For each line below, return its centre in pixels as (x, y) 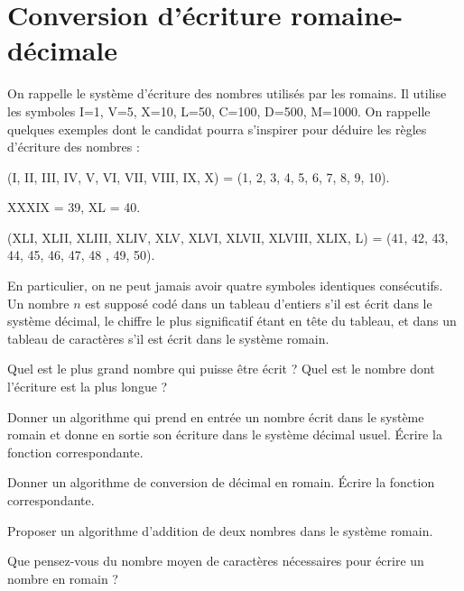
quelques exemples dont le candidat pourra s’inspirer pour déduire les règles (217, 129)
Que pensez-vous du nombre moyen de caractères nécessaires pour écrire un (216, 561)
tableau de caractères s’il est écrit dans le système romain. (168, 338)
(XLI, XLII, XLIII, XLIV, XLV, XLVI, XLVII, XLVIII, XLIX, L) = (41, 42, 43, (228, 237)
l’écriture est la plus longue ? (88, 387)
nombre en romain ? (63, 578)
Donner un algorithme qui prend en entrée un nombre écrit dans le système (216, 416)
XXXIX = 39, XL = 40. (74, 207)
